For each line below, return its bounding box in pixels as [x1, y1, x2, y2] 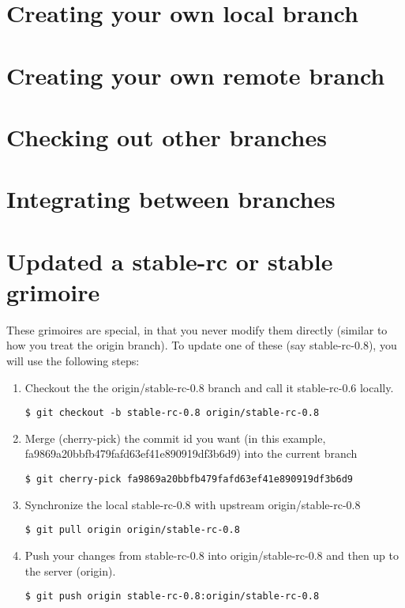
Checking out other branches [6, 120, 327, 153]
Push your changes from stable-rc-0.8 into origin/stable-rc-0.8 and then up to [24, 546, 399, 563]
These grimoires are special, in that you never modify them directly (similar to [6, 321, 388, 338]
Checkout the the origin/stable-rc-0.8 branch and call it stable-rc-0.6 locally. [24, 379, 394, 395]
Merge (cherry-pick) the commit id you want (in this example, [24, 429, 326, 446]
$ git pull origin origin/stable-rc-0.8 [24, 524, 240, 536]
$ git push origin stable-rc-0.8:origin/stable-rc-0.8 [24, 591, 320, 602]
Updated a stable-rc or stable [6, 244, 333, 277]
